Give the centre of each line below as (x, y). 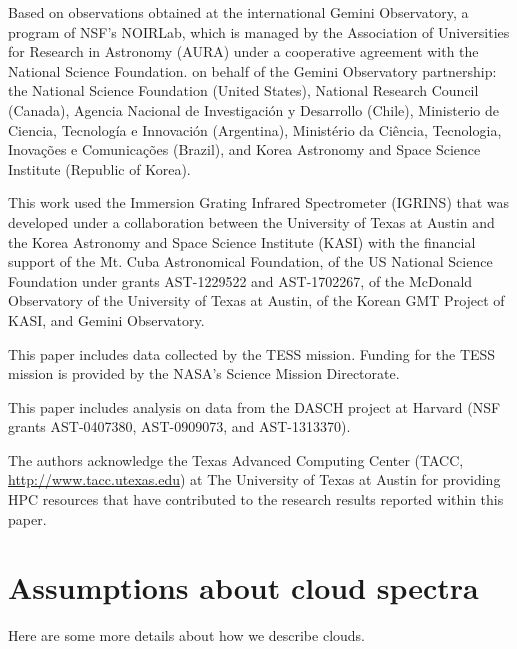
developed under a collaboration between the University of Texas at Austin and (251, 221)
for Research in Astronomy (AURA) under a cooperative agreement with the (243, 51)
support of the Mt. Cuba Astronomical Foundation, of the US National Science (250, 261)
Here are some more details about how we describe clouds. (187, 635)
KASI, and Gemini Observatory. (106, 319)
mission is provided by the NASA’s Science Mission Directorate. (204, 373)
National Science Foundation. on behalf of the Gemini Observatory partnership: (252, 70)
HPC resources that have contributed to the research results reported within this (256, 499)
